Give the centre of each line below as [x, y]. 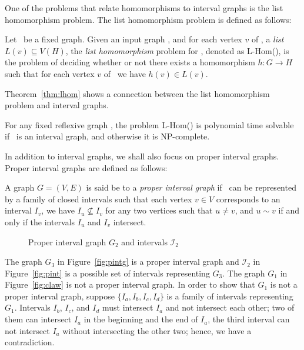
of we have [125, 73]
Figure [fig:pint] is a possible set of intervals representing [107, 273]
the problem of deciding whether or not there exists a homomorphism [130, 62]
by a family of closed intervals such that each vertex [98, 199]
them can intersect [38, 319]
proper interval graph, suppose [60, 296]
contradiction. [30, 342]
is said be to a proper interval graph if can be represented [191, 187]
